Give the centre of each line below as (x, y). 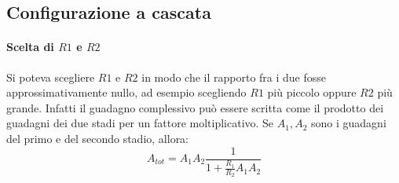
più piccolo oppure (312, 92)
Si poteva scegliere (51, 77)
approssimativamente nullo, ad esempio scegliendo (126, 92)
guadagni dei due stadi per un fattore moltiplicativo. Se (140, 123)
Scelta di (30, 47)
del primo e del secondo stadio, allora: (98, 138)
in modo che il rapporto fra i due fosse (234, 77)
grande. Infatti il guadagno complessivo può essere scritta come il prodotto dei (195, 107)
